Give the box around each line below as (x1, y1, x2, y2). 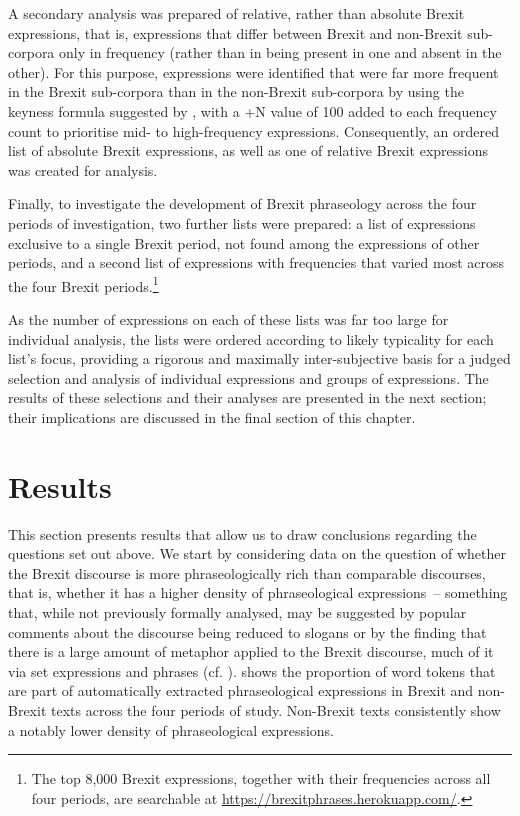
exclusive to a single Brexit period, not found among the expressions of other (8, 232, 480, 253)
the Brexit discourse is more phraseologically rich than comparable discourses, (8, 562, 486, 583)
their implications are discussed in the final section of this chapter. (8, 406, 416, 427)
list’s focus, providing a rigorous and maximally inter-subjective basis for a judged (8, 348, 511, 369)
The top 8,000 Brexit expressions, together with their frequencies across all (31, 768, 491, 789)
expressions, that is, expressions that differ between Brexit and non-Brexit (8, 22, 463, 43)
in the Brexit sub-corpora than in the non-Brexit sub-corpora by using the (8, 81, 464, 102)
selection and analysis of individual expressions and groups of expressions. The (8, 367, 489, 388)
